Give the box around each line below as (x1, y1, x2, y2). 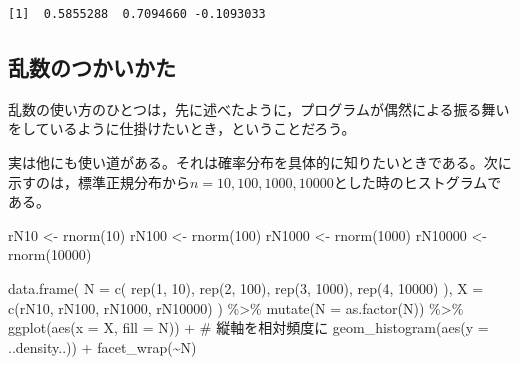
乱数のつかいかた (8, 51, 176, 82)
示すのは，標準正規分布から (8, 171, 190, 192)
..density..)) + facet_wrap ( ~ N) (8, 336, 197, 357)
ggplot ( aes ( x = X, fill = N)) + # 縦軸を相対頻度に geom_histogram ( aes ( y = (8, 317, 489, 338)
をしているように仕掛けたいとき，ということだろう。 (8, 118, 356, 139)
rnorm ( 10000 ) (8, 244, 92, 265)
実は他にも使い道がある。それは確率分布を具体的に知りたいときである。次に (8, 151, 512, 172)
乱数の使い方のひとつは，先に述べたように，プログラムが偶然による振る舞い (8, 98, 510, 119)
